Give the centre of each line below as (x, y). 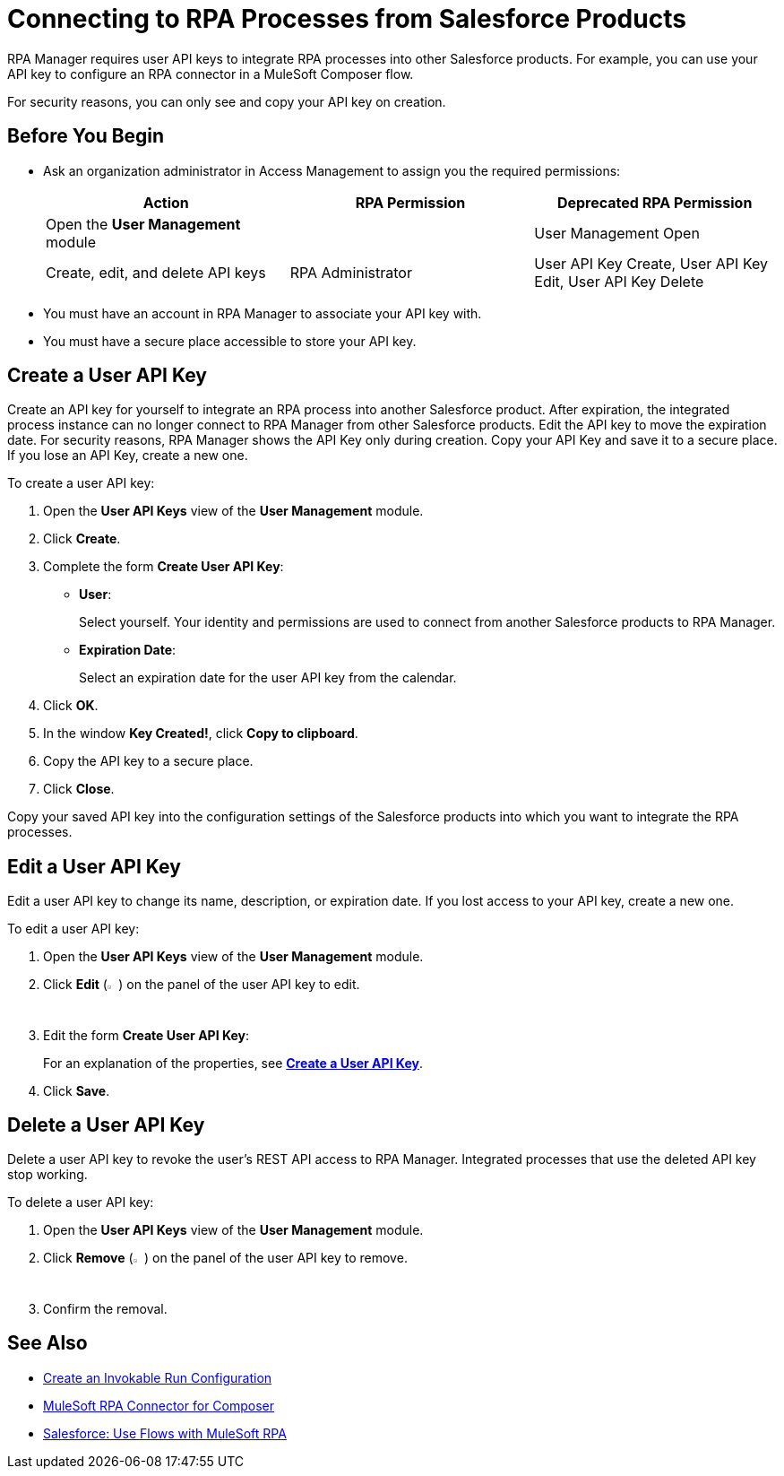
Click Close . (79, 789)
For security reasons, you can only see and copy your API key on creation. (227, 101)
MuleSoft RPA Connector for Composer (159, 1405)
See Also (47, 1343)
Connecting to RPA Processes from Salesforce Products (347, 19)
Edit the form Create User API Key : (146, 1035)
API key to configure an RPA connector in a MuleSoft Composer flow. (211, 74)
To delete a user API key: (81, 1203)
